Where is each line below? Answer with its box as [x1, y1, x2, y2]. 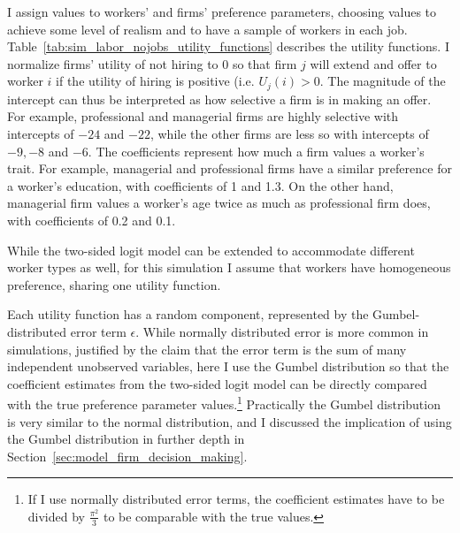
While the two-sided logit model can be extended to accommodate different [7, 240, 415, 259]
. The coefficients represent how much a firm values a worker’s [88, 141, 425, 160]
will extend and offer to [310, 54, 437, 72]
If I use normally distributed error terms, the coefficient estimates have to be [27, 490, 445, 508]
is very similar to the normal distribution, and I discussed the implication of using [7, 412, 452, 430]
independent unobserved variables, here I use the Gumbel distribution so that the [7, 357, 449, 376]
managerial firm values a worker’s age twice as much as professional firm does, [7, 194, 431, 212]
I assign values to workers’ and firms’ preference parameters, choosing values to [7, 3, 436, 20]
